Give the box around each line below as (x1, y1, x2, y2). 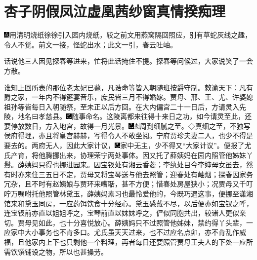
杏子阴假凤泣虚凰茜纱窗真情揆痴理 (4, 1, 226, 21)
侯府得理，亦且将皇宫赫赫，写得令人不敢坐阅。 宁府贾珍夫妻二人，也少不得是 (4, 130, 253, 141)
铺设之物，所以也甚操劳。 (24, 246, 108, 257)
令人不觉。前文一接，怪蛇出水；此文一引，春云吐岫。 (4, 39, 177, 49)
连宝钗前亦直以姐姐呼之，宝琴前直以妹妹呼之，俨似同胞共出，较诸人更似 (4, 208, 239, 218)
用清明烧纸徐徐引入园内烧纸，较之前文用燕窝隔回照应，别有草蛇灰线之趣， (9, 30, 252, 40)
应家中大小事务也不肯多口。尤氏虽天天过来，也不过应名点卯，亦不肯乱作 (4, 227, 239, 237)
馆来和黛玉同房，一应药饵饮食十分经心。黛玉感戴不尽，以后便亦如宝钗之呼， (4, 198, 253, 208)
